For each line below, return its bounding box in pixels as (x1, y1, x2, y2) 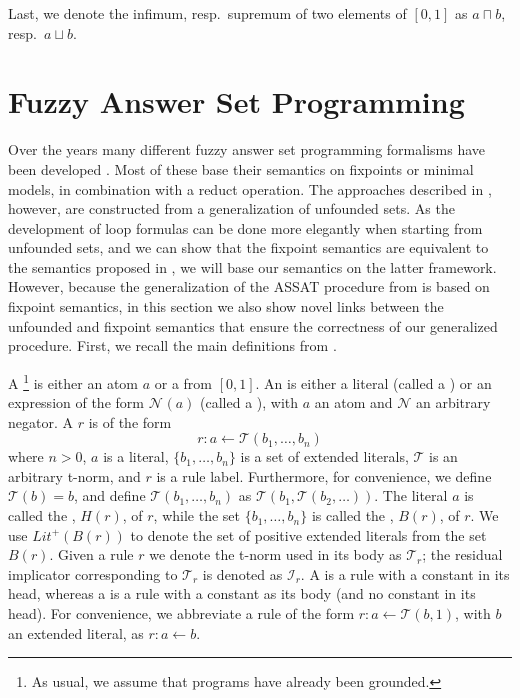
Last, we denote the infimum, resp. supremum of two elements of (8, 3, 407, 23)
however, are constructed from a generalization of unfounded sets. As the (8, 198, 455, 219)
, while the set (153, 505, 240, 526)
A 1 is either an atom (8, 369, 139, 393)
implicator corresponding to (8, 563, 178, 584)
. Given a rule (49, 544, 134, 565)
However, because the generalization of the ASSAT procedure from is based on (8, 276, 490, 297)
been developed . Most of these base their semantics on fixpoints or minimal (8, 158, 474, 179)
